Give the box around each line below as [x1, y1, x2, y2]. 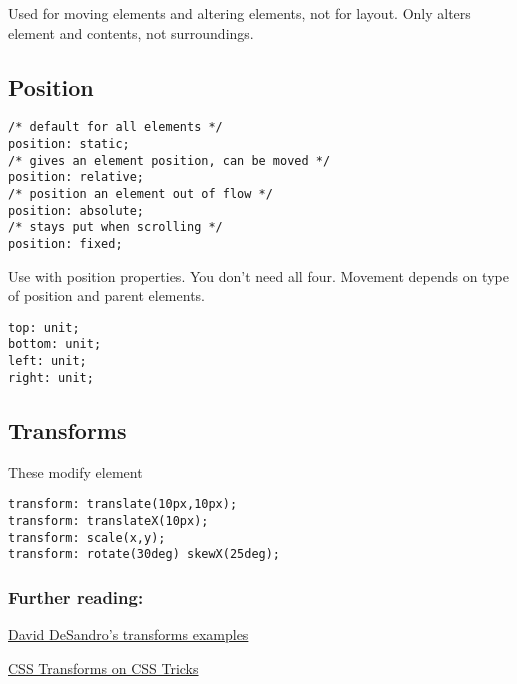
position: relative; [8, 170, 145, 185]
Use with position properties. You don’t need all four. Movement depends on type [8, 265, 509, 286]
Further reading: [8, 584, 144, 609]
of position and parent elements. [8, 285, 205, 306]
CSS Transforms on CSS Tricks [8, 657, 199, 678]
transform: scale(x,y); [8, 530, 166, 545]
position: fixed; [8, 236, 123, 251]
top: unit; [8, 320, 80, 335]
